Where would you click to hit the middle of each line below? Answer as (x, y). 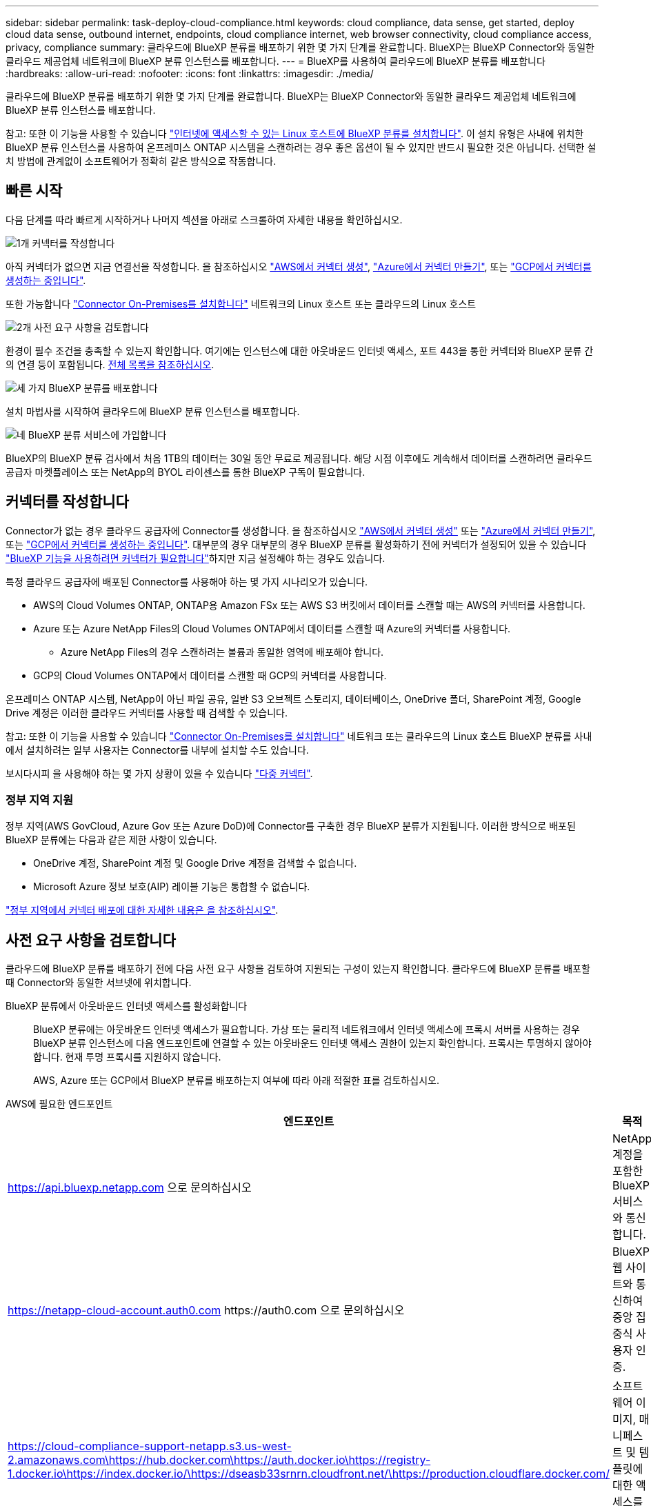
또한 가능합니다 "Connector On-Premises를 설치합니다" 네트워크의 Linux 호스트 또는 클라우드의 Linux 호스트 (241, 303)
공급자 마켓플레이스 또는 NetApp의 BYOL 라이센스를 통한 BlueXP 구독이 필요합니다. (186, 472)
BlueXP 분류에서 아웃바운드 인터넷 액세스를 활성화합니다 (127, 1006)
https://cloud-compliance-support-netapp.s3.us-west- (150, 1446)
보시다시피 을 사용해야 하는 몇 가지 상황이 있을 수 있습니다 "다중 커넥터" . (159, 773)
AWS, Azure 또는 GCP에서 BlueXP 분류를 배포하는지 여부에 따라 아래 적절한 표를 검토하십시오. (236, 1081)
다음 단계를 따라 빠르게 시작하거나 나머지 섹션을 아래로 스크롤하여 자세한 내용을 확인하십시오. (204, 219)
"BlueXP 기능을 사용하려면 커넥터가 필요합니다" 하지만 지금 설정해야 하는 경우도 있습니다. (196, 558)
